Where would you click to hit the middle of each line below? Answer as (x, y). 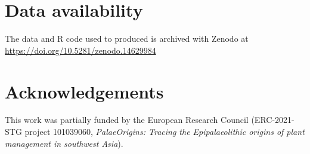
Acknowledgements (84, 91)
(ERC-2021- (273, 120)
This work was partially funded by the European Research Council (127, 120)
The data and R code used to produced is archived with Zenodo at (127, 38)
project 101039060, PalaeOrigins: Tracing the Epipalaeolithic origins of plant (165, 132)
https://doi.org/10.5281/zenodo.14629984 (80, 50)
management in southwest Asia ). (64, 143)
